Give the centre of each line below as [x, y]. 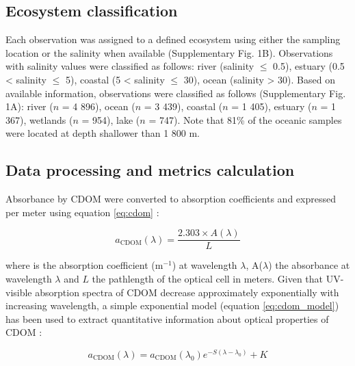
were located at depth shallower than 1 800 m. [103, 133]
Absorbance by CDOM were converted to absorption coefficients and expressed [171, 199]
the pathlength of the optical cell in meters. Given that [207, 278]
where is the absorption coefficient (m [84, 265]
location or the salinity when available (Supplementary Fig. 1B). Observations [169, 52]
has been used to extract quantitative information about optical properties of [167, 318]
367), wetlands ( [39, 119]
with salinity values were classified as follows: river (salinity [130, 66]
